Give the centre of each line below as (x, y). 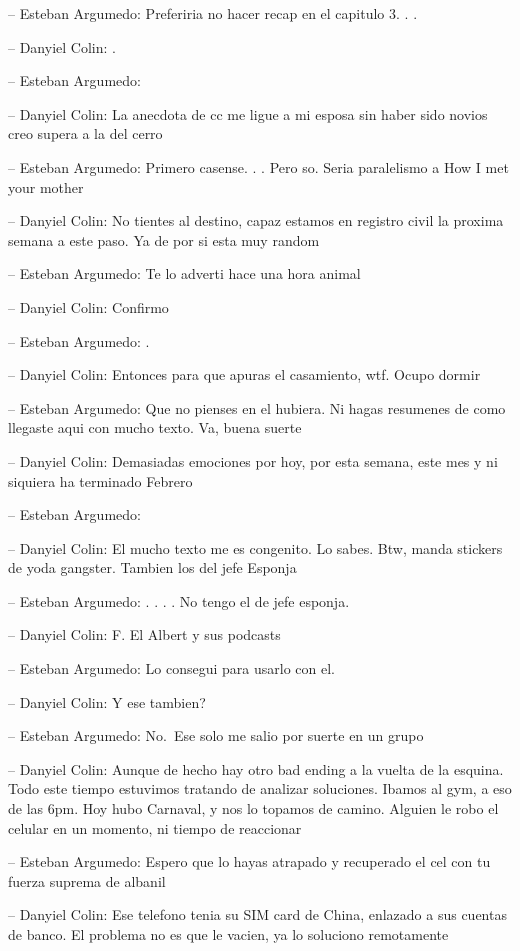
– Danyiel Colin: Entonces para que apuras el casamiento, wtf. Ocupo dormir (244, 374)
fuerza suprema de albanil (87, 880)
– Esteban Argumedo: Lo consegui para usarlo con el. (172, 668)
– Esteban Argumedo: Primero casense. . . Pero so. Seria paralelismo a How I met (258, 166)
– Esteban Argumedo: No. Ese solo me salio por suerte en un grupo (216, 735)
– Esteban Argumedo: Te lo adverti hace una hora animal (184, 273)
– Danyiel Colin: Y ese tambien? (107, 701)
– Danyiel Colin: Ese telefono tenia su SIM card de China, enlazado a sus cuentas (257, 914)
